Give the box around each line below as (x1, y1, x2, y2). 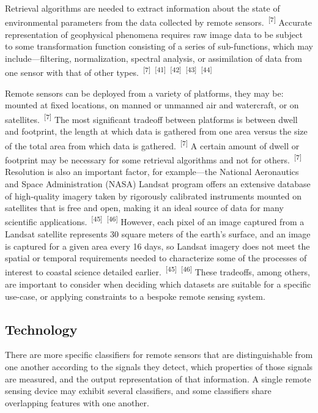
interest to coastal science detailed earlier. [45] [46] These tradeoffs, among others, (5, 264, 310, 278)
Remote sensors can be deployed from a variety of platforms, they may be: (5, 86, 284, 99)
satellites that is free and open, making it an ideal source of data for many (5, 201, 284, 214)
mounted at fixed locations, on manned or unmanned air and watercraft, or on (5, 99, 299, 111)
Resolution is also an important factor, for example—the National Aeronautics (5, 165, 299, 178)
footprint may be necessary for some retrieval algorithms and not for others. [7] (5, 152, 302, 166)
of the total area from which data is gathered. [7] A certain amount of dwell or (5, 137, 300, 152)
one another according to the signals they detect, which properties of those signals (5, 360, 313, 373)
